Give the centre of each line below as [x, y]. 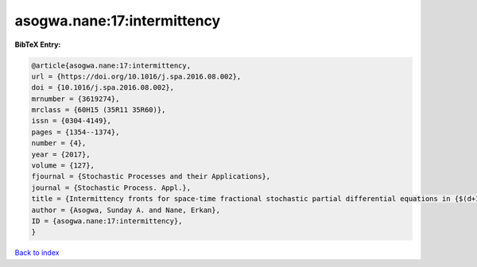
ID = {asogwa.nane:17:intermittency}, [107, 221]
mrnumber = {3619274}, [76, 99]
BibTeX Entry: [38, 44]
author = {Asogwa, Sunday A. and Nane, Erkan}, [126, 210]
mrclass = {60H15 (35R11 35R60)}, [99, 110]
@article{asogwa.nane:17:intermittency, [111, 65]
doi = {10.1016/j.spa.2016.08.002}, [103, 88]
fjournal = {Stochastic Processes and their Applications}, [151, 176]
